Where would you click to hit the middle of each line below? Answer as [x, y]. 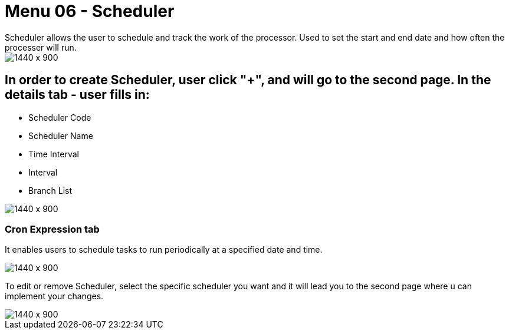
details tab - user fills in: [77, 95]
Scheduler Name [61, 135]
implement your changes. [54, 296]
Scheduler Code [60, 117]
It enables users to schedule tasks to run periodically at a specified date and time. [164, 250]
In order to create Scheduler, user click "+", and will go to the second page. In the [248, 80]
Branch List [50, 190]
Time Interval [54, 154]
